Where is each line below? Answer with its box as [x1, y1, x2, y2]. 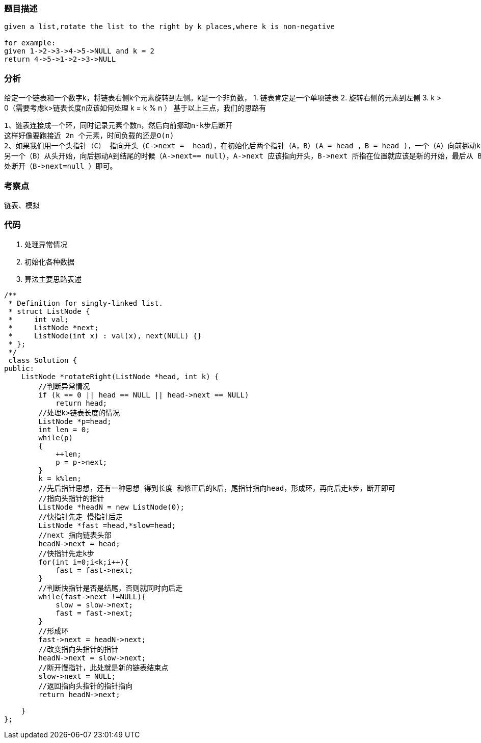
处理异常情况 [24, 240, 67, 249]
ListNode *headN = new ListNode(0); [38, 502, 185, 511]
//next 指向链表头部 [38, 530, 112, 539]
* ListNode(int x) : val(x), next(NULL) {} [8, 331, 202, 340]
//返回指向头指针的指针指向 [38, 681, 133, 690]
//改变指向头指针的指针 [38, 645, 119, 653]
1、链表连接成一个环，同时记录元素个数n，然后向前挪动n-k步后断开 [4, 121, 233, 130]
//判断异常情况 [38, 382, 90, 390]
